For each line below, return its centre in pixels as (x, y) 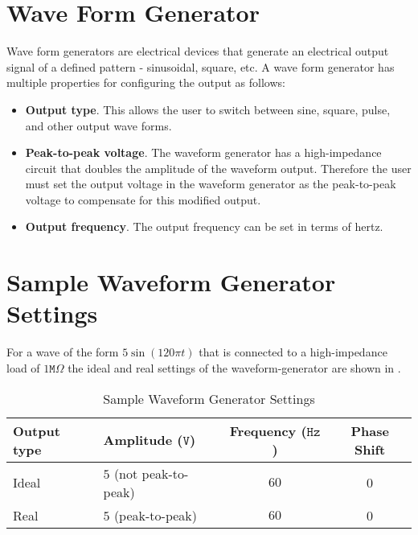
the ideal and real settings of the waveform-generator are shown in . (234, 367)
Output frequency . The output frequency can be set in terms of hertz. (204, 226)
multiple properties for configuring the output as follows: (146, 82)
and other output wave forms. (98, 125)
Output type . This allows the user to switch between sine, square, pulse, (208, 109)
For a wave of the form (63, 352)
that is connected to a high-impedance (293, 352)
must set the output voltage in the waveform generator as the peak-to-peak (211, 184)
